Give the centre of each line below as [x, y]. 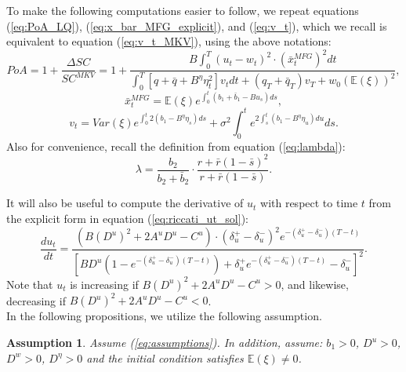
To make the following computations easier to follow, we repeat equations [183, 10]
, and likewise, [315, 284]
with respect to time [309, 203]
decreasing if [36, 300]
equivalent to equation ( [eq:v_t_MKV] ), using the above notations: [169, 41]
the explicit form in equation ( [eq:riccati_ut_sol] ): [127, 218]
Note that [30, 284]
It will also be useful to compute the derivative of [125, 203]
